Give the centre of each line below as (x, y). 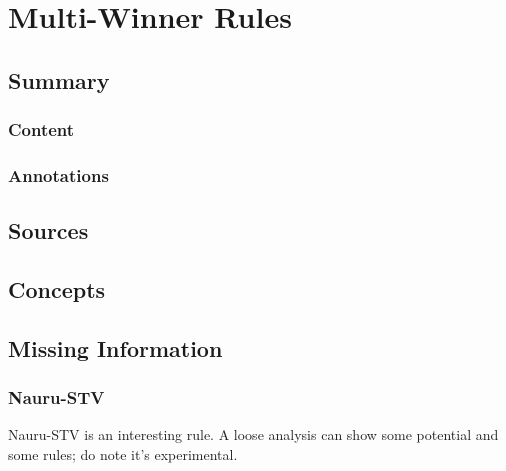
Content (41, 129)
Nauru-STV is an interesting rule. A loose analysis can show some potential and (253, 434)
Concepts (57, 289)
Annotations (58, 174)
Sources (48, 230)
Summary (59, 79)
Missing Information (115, 347)
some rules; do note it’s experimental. (123, 454)
